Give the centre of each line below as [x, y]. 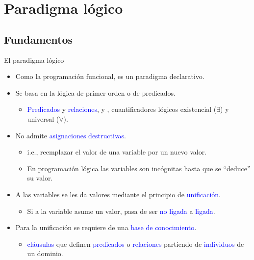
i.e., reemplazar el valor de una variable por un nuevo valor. [117, 152]
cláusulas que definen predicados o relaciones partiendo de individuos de [136, 244]
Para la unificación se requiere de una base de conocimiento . [106, 227]
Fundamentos [38, 39]
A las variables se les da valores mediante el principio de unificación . [118, 194]
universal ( [43, 118]
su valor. [40, 178]
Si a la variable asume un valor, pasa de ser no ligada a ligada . [121, 211]
